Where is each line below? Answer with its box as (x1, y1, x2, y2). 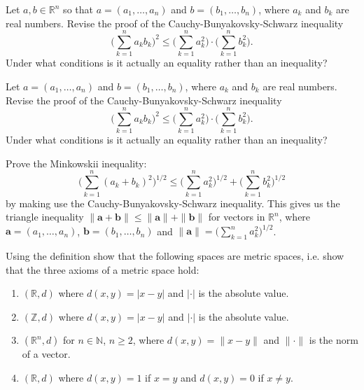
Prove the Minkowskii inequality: (6, 155, 147, 170)
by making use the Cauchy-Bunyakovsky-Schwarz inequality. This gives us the (6, 195, 340, 210)
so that (63, 2, 93, 16)
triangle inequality (6, 209, 84, 224)
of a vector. (22, 347, 71, 361)
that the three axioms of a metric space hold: (6, 262, 199, 277)
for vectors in (208, 209, 265, 224)
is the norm (309, 333, 358, 347)
